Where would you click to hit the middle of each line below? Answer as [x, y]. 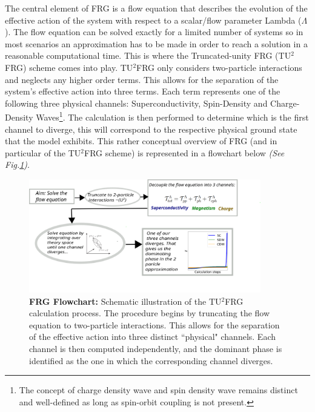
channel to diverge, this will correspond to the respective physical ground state [151, 129]
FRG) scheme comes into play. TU [69, 67]
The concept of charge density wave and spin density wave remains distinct [158, 390]
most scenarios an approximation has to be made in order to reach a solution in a [156, 43]
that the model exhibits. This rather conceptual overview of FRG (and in [141, 141]
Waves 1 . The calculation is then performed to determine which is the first [172, 116]
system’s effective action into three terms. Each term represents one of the [143, 91]
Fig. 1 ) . [17, 164]
